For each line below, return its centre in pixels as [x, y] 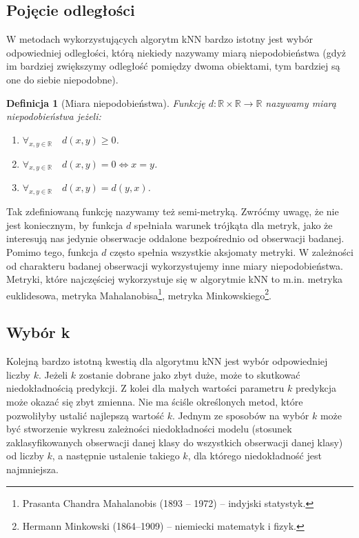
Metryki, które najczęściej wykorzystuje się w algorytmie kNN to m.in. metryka [175, 279]
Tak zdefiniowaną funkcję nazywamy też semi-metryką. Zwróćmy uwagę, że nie [173, 211]
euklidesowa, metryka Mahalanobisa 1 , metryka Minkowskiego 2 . [139, 294]
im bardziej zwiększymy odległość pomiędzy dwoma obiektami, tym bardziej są [173, 66]
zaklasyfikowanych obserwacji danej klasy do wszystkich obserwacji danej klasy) [175, 442]
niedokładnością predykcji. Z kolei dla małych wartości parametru [145, 388]
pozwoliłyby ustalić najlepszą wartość [85, 415]
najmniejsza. [32, 469]
